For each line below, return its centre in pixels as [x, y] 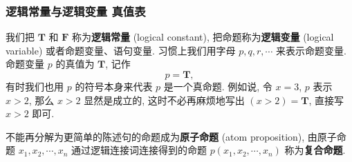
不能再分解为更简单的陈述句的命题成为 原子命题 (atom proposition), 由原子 [171, 136]
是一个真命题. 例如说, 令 [218, 86]
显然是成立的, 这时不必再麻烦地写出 [164, 100]
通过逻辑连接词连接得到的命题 [139, 150]
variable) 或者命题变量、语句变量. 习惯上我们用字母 [121, 50]
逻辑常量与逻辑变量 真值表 [76, 11]
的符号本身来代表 [114, 86]
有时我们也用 [35, 86]
